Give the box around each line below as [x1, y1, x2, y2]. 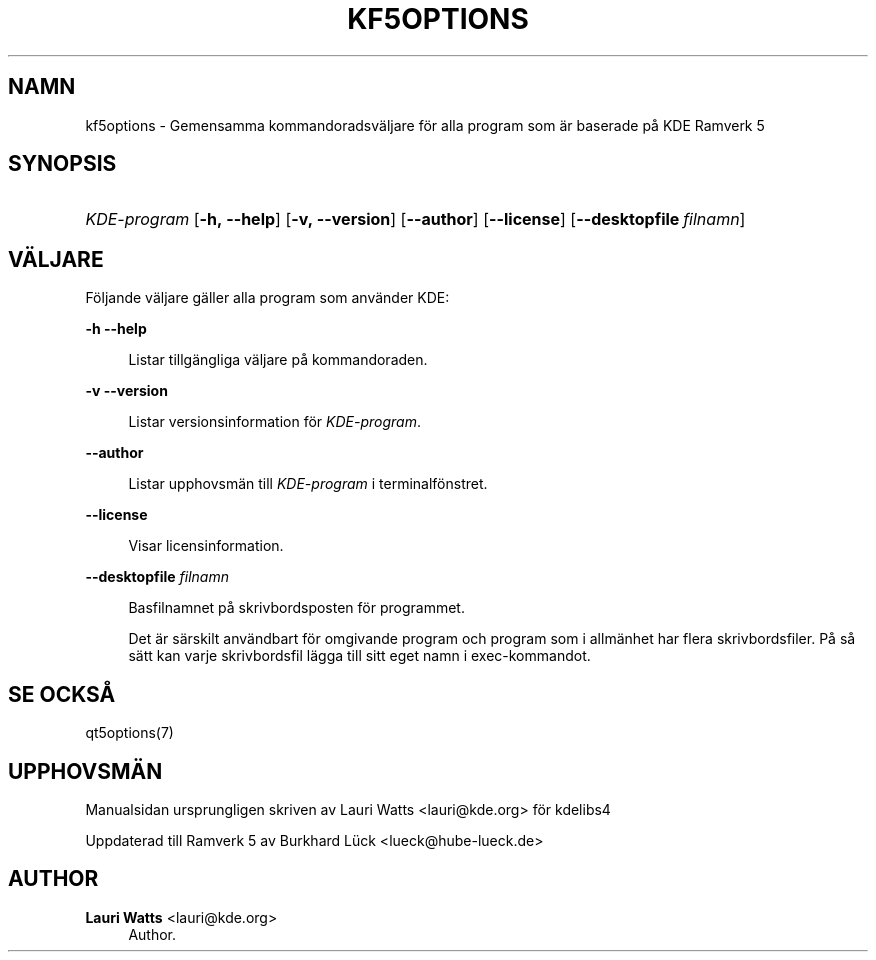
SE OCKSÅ [8, 681, 116, 707]
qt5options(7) [85, 724, 174, 742]
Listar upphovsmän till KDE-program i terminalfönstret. [128, 475, 488, 493]
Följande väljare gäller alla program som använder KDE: [85, 289, 450, 307]
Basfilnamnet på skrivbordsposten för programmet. [128, 599, 465, 617]
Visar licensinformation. [128, 537, 284, 555]
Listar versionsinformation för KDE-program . [128, 413, 421, 431]
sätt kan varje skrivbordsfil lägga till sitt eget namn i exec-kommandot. [128, 647, 591, 665]
